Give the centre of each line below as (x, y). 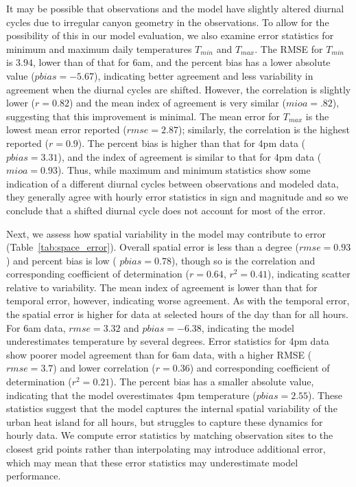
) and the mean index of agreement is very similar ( (177, 103)
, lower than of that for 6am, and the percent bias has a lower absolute (181, 62)
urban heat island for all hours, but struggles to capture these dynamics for (165, 421)
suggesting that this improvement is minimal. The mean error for (143, 116)
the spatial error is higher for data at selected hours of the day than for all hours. (177, 314)
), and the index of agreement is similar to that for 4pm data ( (190, 156)
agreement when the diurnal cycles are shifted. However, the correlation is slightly (179, 89)
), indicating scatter (309, 274)
